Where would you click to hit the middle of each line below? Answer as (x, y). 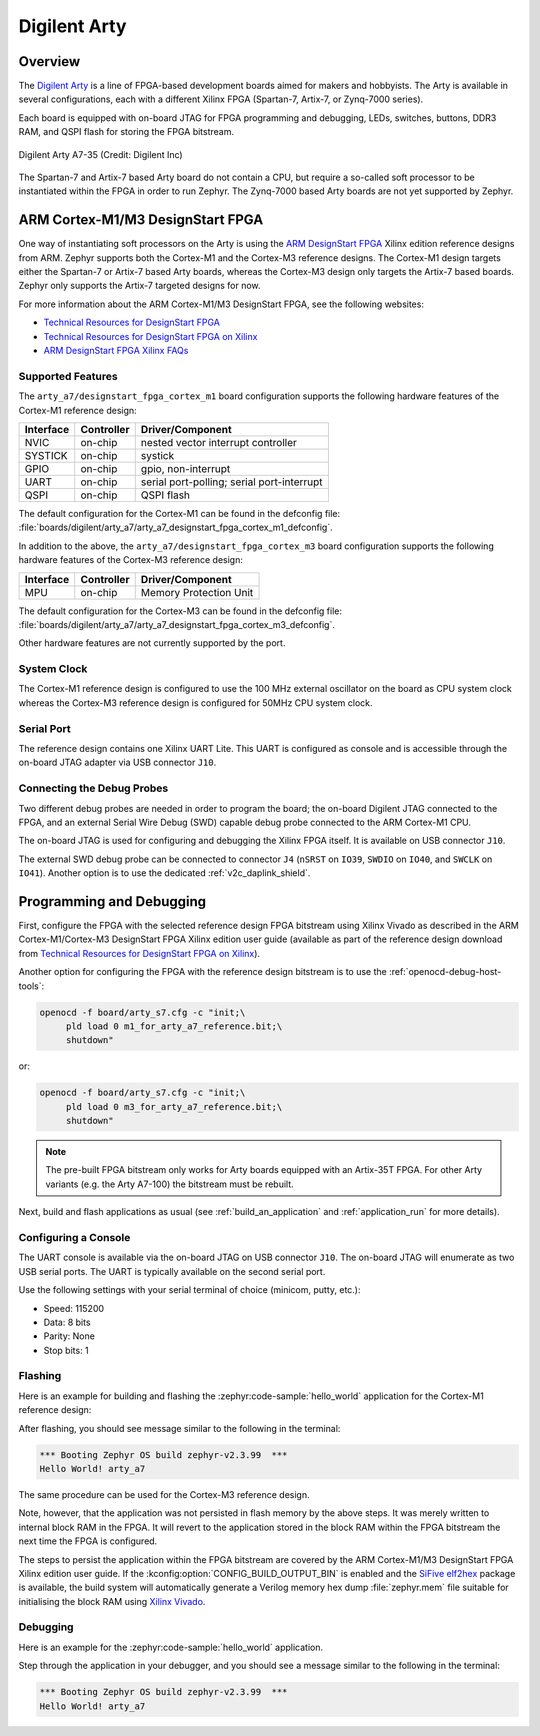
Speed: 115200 (74, 1308)
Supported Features (68, 376)
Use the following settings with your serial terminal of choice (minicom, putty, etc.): (189, 1290)
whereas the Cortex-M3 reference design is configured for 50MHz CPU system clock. (196, 702)
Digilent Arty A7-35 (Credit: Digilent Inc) (101, 154)
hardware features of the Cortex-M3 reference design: (131, 560)
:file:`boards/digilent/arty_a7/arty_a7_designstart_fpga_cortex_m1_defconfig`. (176, 527)
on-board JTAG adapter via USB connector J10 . (117, 762)
